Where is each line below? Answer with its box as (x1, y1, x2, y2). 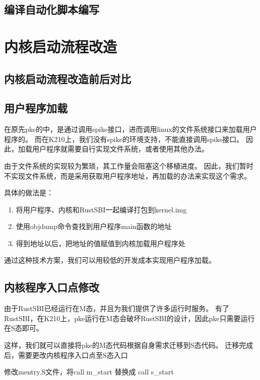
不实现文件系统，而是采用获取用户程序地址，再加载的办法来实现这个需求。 (4, 170, 251, 181)
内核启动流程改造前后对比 (4, 70, 131, 86)
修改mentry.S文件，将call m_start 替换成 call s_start (4, 366, 174, 377)
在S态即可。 (4, 323, 43, 333)
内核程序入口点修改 (4, 279, 99, 295)
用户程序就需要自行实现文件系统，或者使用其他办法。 (32, 143, 209, 154)
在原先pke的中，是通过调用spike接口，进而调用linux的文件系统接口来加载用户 (4, 124, 257, 134)
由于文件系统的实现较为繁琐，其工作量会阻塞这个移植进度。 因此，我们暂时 (4, 160, 253, 171)
